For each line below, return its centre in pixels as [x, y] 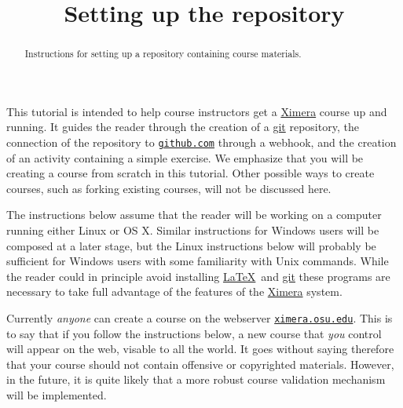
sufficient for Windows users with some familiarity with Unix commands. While [198, 261]
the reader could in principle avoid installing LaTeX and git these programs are [198, 276]
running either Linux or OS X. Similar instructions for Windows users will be [193, 230]
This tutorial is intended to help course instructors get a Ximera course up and [197, 111]
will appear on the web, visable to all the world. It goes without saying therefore [200, 349]
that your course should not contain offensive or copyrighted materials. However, [200, 364]
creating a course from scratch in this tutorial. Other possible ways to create [191, 173]
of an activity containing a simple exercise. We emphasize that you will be [185, 157]
